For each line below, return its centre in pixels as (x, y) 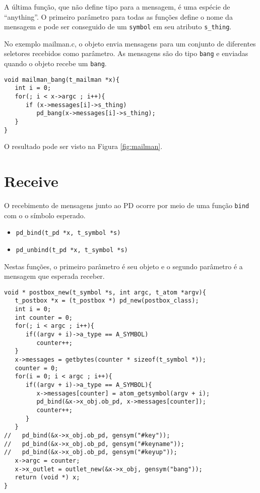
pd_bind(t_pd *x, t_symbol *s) (68, 233)
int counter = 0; (44, 317)
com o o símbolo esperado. (45, 215)
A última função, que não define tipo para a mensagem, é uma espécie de (117, 7)
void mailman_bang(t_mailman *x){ (62, 80)
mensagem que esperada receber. (54, 276)
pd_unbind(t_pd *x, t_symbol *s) (72, 250)
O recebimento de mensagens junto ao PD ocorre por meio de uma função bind (127, 205)
